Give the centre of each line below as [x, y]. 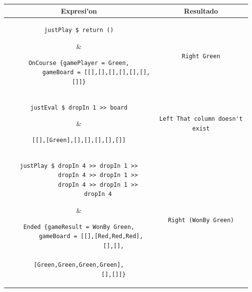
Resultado [201, 10]
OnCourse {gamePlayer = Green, [79, 63]
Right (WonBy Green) [201, 220]
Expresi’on [79, 10]
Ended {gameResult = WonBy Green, [79, 227]
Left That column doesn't [201, 119]
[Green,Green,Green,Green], [79, 265]
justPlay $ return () [79, 30]
